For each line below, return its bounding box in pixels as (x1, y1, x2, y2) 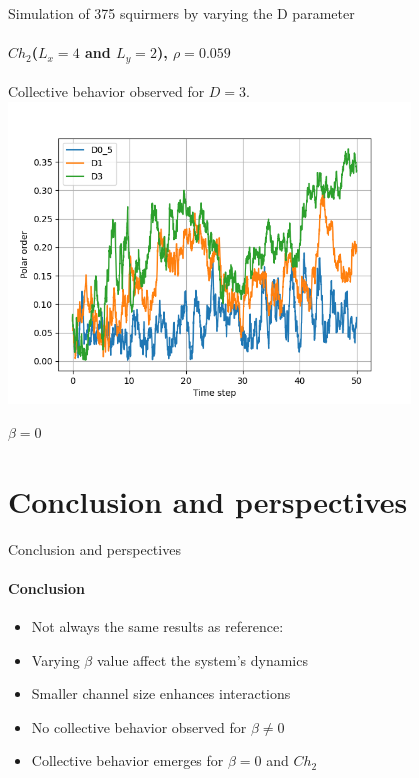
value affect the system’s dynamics (96, 649, 308, 670)
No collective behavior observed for (31, 716, 247, 737)
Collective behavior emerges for (31, 750, 224, 771)
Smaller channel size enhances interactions (31, 683, 291, 704)
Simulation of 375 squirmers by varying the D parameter (8, 3, 355, 23)
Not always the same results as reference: (31, 615, 284, 636)
